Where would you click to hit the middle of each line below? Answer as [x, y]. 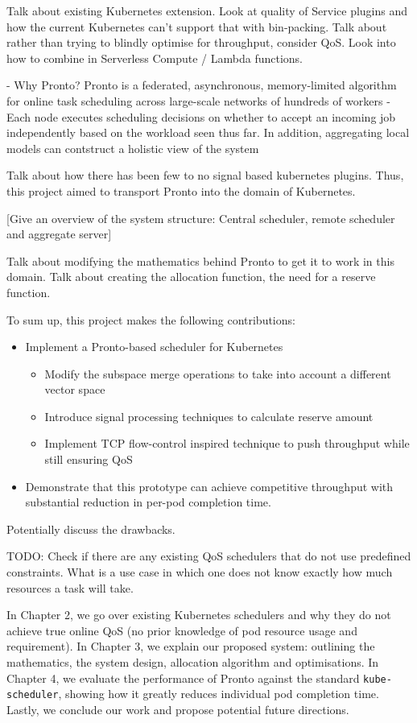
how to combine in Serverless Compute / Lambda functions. [155, 58]
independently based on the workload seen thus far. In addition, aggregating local [208, 132]
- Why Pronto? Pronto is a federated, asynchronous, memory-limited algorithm [202, 85]
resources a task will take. [70, 587]
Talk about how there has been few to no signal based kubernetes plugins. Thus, [205, 175]
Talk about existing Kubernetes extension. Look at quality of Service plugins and [207, 10]
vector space [75, 389]
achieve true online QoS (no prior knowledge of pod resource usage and [182, 630]
